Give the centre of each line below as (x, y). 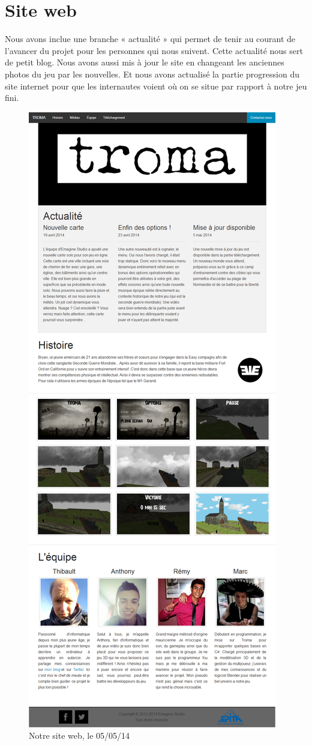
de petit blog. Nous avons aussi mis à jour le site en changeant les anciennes (145, 62)
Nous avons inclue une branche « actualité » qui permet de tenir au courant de (150, 39)
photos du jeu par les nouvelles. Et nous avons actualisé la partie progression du (152, 74)
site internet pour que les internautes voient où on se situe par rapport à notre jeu (156, 86)
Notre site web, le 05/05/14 (79, 735)
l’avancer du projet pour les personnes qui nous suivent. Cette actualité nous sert (154, 50)
